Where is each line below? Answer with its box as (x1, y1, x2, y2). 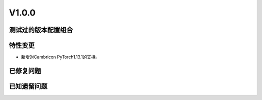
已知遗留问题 (9, 82, 48, 90)
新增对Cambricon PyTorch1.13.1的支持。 (21, 54, 100, 60)
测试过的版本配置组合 (9, 26, 73, 34)
